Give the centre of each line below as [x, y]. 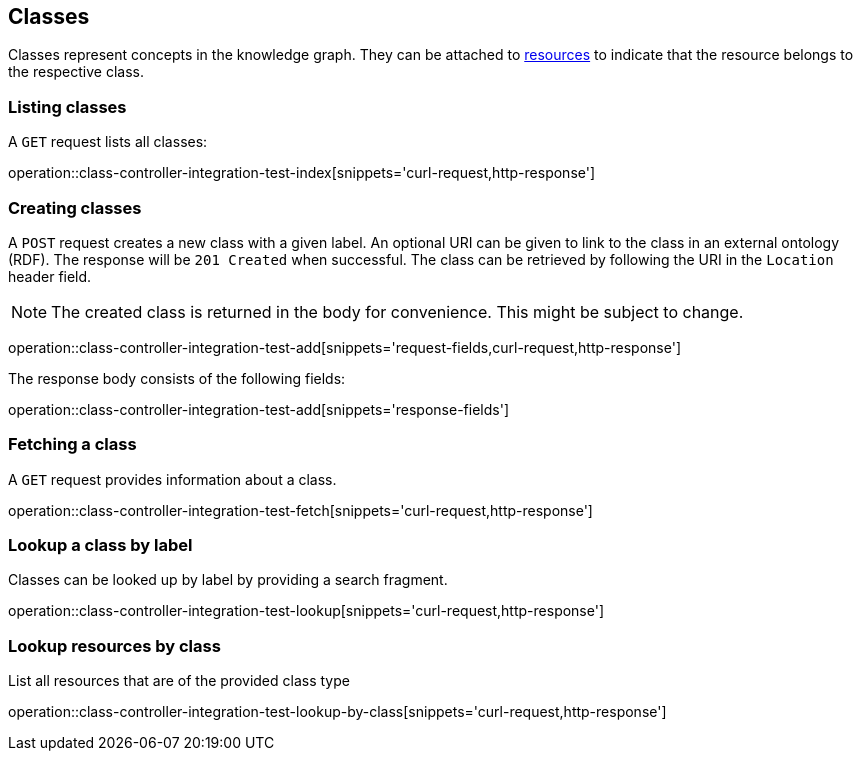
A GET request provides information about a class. [172, 479]
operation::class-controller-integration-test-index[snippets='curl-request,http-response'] [302, 173]
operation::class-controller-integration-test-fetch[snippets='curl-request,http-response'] [300, 510]
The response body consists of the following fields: [177, 378]
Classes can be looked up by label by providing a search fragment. [228, 580]
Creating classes [75, 207]
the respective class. [76, 72]
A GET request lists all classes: [108, 142]
